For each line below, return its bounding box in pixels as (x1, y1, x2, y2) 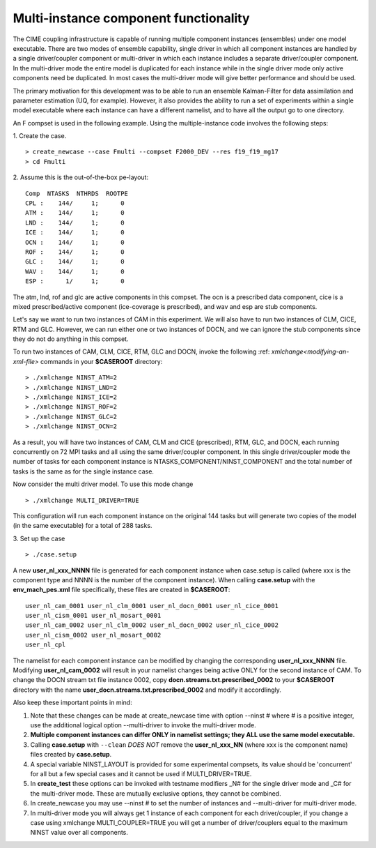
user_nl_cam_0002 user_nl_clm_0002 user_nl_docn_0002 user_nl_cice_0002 (25, 621, 279, 629)
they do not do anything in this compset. (13, 335, 129, 343)
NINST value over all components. (30, 828, 129, 837)
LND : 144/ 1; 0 (25, 218, 125, 227)
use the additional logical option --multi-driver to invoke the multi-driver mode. (30, 720, 257, 729)
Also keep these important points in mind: (13, 698, 132, 707)
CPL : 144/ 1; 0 (25, 199, 125, 207)
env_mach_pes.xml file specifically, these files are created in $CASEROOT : (13, 586, 230, 594)
